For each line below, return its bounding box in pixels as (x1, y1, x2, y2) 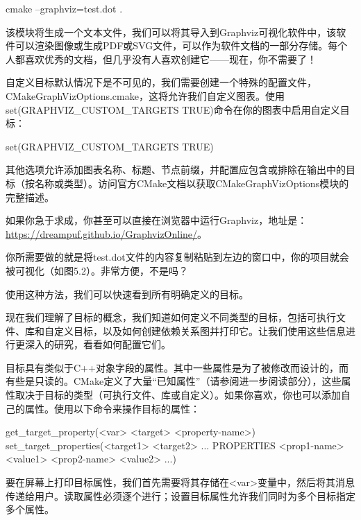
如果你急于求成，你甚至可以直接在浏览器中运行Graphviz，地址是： (6, 213, 308, 227)
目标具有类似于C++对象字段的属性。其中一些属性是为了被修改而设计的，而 (6, 360, 349, 374)
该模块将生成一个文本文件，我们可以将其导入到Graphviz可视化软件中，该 (6, 24, 337, 39)
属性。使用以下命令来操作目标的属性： (24, 401, 200, 415)
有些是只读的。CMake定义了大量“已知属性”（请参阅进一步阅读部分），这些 (6, 374, 342, 388)
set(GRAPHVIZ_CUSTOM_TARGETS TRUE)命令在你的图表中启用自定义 (6, 102, 340, 116)
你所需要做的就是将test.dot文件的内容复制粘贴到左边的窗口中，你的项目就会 (6, 250, 349, 264)
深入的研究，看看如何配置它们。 (24, 337, 171, 352)
